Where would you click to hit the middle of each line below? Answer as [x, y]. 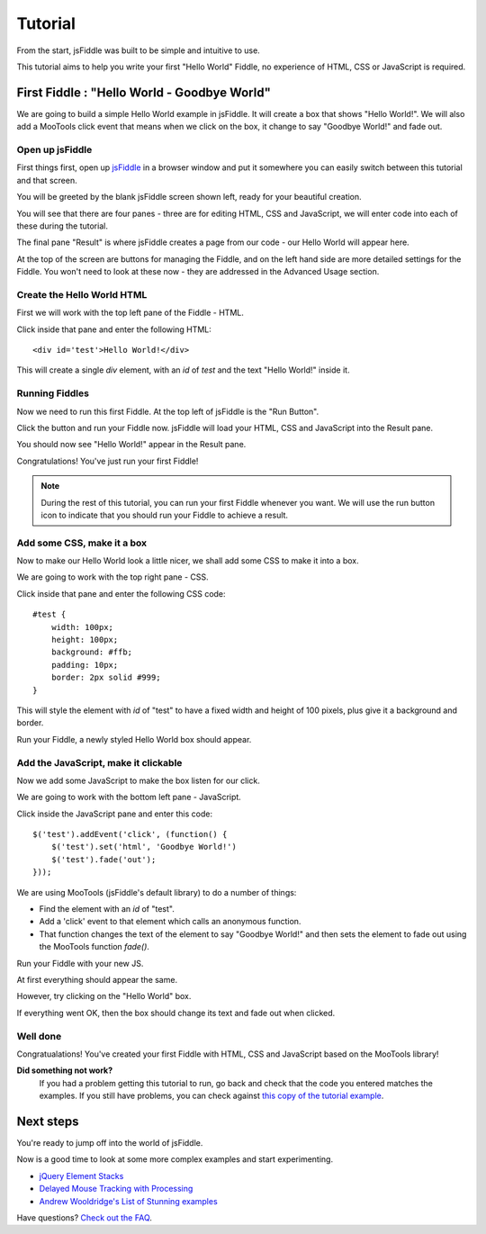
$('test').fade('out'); [103, 859]
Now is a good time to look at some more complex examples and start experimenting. [175, 1159]
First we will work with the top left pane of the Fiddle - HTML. [130, 313]
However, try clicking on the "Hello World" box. [104, 996]
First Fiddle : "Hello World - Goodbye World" [144, 92]
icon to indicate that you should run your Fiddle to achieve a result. [164, 515]
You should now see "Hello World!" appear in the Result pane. [131, 445]
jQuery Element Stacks [81, 1175]
